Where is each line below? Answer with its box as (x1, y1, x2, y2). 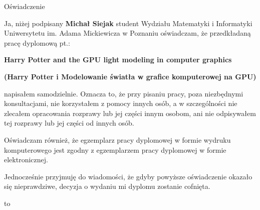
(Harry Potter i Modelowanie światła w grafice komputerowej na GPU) (4, 71, 256, 81)
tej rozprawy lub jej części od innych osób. (4, 118, 134, 128)
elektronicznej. (4, 154, 48, 165)
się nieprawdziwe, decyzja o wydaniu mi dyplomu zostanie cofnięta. (4, 181, 210, 191)
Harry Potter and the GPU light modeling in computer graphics (4, 54, 232, 65)
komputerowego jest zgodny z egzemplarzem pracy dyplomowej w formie (4, 144, 226, 155)
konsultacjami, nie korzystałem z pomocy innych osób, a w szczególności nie (4, 98, 237, 109)
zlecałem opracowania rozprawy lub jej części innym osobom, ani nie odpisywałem (4, 108, 256, 118)
